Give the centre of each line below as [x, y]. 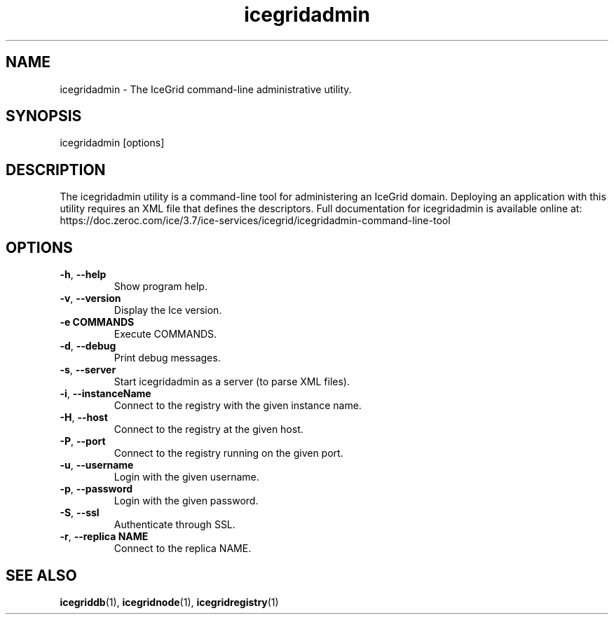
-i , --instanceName [105, 394]
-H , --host [84, 418]
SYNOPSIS [44, 116]
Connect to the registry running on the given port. [228, 453]
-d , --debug [88, 346]
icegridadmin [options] [112, 143]
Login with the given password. [186, 501]
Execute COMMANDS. [165, 334]
